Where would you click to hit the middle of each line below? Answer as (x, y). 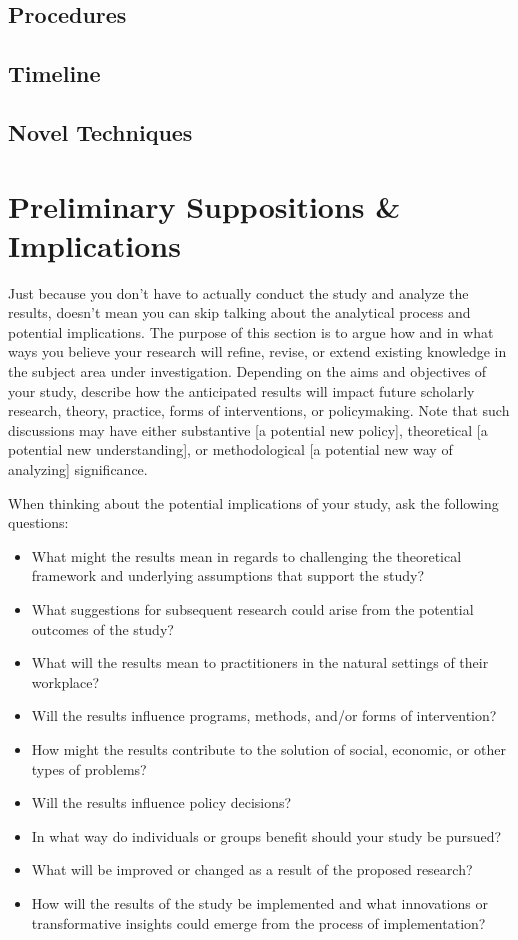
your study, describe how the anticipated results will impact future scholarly (241, 390)
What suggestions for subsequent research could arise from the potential (252, 608)
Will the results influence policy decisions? (161, 802)
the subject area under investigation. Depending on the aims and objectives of (247, 371)
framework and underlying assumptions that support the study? (228, 575)
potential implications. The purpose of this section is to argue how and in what (251, 331)
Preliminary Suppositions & (204, 205)
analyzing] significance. (78, 469)
